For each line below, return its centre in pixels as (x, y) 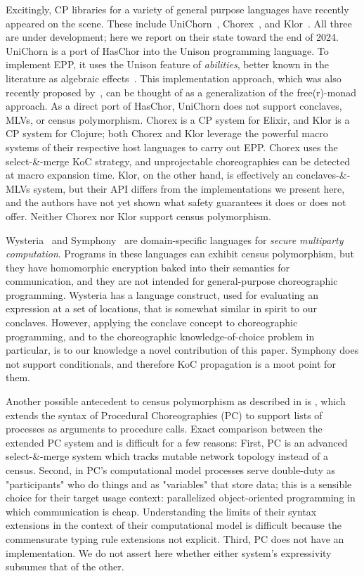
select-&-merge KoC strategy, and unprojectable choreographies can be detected (178, 161)
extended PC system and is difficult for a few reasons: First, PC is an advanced (177, 442)
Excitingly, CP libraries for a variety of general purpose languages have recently (177, 9)
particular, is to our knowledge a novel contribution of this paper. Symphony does (182, 350)
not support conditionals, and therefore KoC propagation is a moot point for (171, 363)
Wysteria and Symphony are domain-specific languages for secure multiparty (175, 239)
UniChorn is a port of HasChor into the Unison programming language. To (167, 50)
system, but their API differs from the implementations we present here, (189, 188)
